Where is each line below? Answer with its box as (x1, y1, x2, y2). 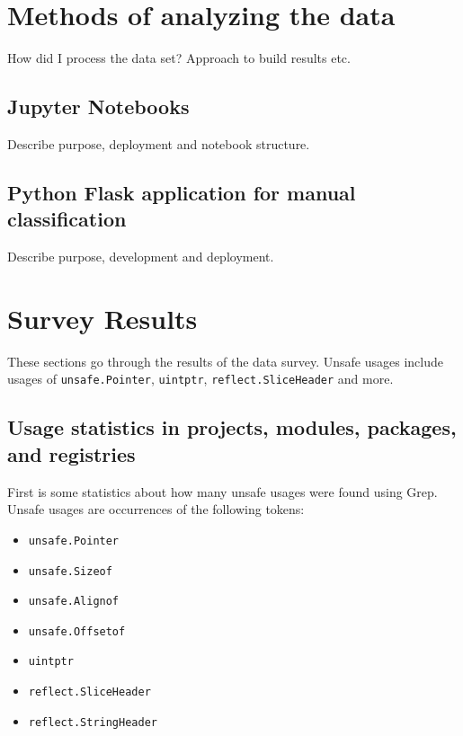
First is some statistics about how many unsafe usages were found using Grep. (7, 482, 438, 501)
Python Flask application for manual (7, 178, 356, 206)
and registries (7, 439, 136, 467)
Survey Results (7, 299, 198, 336)
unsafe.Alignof (28, 595, 120, 608)
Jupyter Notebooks (7, 93, 190, 120)
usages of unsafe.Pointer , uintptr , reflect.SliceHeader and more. (7, 369, 394, 388)
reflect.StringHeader (28, 715, 157, 729)
